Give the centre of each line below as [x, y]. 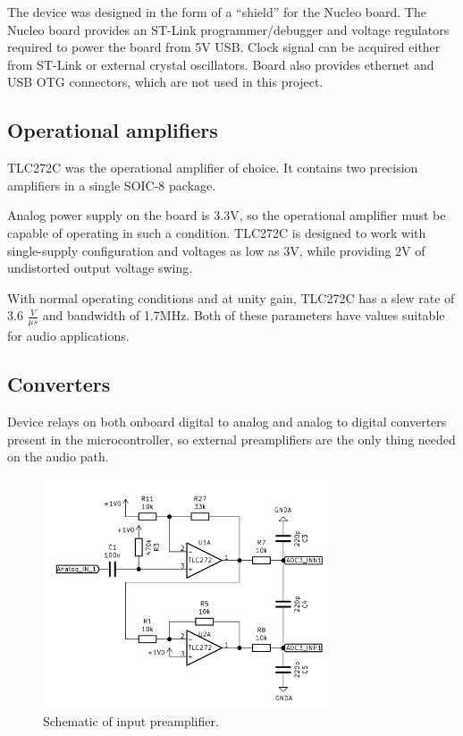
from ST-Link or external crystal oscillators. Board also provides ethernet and [221, 64]
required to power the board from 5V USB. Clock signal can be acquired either [224, 47]
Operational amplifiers [113, 130]
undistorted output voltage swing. [100, 268]
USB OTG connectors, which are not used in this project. [165, 82]
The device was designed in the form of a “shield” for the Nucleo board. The [217, 12]
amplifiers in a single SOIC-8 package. [112, 185]
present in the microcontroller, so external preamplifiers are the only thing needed [231, 439]
